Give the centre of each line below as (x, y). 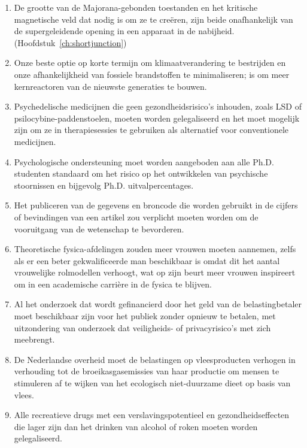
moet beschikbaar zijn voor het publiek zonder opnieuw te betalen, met (145, 316)
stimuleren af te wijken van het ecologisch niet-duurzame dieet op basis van (152, 383)
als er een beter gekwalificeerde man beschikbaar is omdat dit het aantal (147, 260)
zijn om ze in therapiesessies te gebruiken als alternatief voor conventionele (151, 130)
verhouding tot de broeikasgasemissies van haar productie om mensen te (147, 371)
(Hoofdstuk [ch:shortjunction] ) (70, 42)
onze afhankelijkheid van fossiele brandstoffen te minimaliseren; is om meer (152, 74)
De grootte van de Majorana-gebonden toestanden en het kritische (136, 7)
